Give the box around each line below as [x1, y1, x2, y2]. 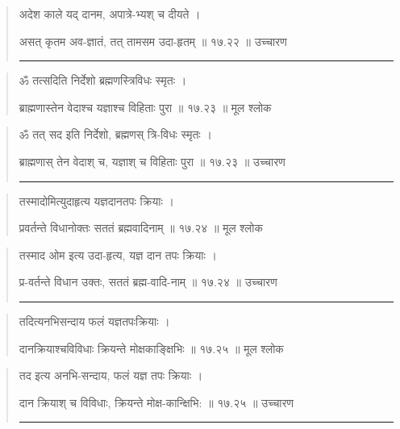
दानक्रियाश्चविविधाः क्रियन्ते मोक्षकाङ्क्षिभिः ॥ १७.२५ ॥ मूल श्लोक [19, 339, 284, 356]
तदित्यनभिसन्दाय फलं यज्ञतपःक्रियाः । [19, 312, 170, 329]
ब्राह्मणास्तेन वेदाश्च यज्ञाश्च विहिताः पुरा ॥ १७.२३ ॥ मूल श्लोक [19, 98, 272, 115]
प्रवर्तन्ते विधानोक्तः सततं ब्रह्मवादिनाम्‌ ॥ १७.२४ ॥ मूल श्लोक [19, 219, 263, 236]
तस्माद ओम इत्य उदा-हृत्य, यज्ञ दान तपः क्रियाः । [19, 246, 217, 263]
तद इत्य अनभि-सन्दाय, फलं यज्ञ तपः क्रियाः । [19, 367, 203, 384]
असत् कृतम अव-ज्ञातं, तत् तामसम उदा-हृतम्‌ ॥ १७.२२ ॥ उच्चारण [19, 32, 287, 49]
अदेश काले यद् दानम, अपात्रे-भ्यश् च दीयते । [19, 6, 201, 22]
